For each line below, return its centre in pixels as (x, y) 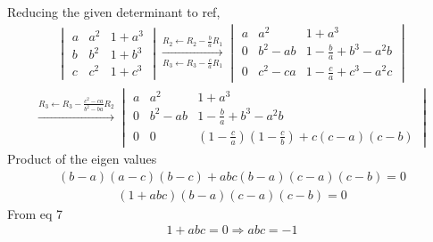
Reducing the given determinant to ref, (114, 12)
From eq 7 (35, 213)
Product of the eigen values (82, 158)
